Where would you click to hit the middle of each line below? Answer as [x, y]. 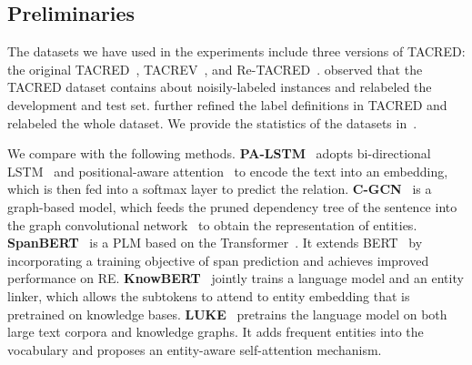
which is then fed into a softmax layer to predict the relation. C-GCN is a [220, 189]
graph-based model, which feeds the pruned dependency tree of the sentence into [232, 206]
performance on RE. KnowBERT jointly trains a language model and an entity [236, 278]
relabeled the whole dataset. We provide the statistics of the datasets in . [212, 122]
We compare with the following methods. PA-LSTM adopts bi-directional [219, 153]
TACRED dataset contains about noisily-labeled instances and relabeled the [220, 87]
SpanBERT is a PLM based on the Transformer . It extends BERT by [215, 243]
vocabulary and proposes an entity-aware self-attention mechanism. [195, 349]
